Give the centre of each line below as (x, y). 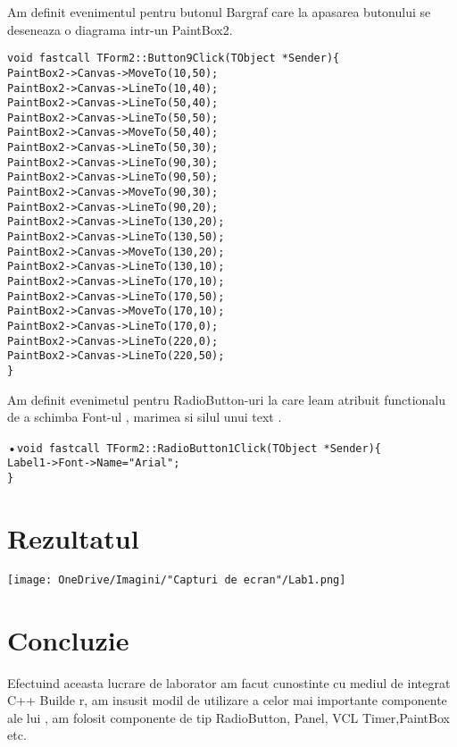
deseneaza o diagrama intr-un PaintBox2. (120, 29)
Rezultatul (73, 537)
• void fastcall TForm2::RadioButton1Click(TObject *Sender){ (194, 446)
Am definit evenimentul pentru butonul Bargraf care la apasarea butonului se (219, 12)
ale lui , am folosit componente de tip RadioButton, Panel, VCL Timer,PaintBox (228, 717)
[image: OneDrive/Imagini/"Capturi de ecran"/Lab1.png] (177, 579)
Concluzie (68, 639)
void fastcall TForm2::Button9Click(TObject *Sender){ (174, 59)
